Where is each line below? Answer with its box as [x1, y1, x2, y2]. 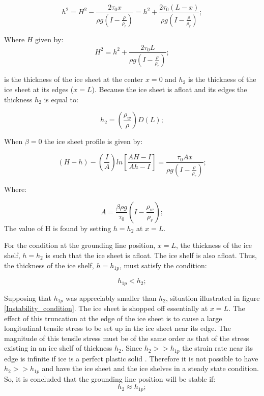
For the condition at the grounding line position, [4, 240, 156, 250]
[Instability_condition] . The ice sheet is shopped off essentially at [4, 302, 208, 313]
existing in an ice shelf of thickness [4, 343, 112, 353]
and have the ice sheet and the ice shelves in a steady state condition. [42, 363, 259, 374]
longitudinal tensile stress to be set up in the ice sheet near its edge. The [4, 323, 231, 333]
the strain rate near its [182, 343, 253, 353]
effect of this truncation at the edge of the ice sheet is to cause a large [4, 313, 222, 323]
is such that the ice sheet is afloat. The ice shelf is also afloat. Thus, [45, 250, 257, 260]
